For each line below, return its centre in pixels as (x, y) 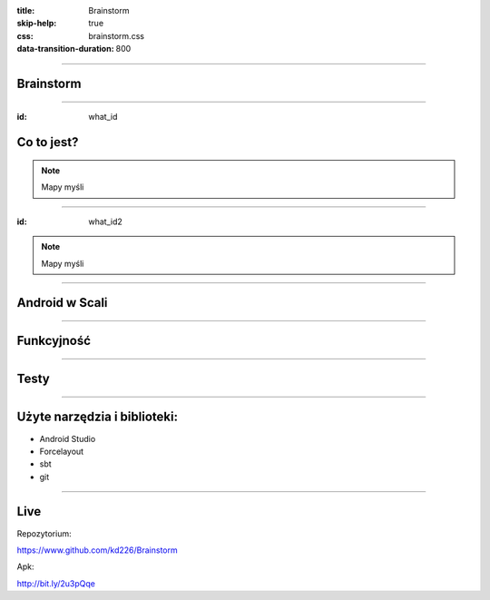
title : (26, 10)
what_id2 (105, 221)
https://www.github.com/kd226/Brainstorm (97, 550)
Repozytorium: (44, 533)
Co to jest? (48, 142)
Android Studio (68, 438)
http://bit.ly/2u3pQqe (56, 583)
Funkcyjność (54, 341)
